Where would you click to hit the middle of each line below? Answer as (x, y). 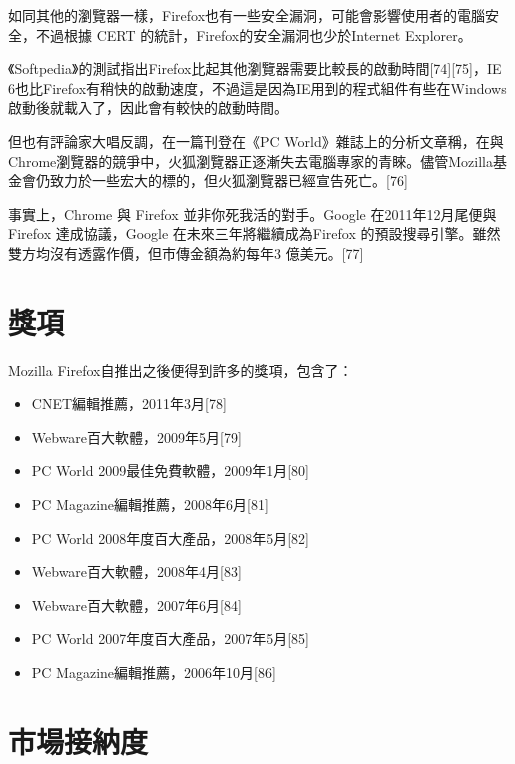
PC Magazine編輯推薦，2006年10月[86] (153, 672)
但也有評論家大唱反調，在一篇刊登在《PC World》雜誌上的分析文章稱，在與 (256, 140)
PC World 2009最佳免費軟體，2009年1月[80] (170, 470)
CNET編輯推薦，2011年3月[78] (129, 403)
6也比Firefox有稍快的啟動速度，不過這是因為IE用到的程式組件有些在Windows (257, 87)
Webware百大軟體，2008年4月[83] (136, 571)
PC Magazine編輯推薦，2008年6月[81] (150, 504)
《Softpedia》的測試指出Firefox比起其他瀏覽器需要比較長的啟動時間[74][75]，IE (255, 68)
